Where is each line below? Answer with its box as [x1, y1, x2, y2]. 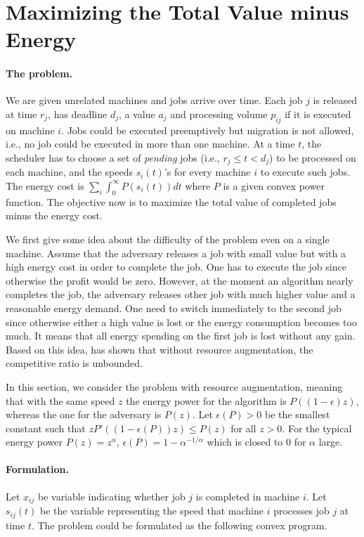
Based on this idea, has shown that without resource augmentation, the [6, 342, 313, 356]
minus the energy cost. [6, 208, 103, 223]
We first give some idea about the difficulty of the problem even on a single [6, 231, 330, 246]
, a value [119, 106, 155, 121]
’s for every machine [164, 164, 251, 179]
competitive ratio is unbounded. [6, 356, 143, 370]
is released [313, 93, 357, 108]
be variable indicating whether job [37, 489, 186, 503]
